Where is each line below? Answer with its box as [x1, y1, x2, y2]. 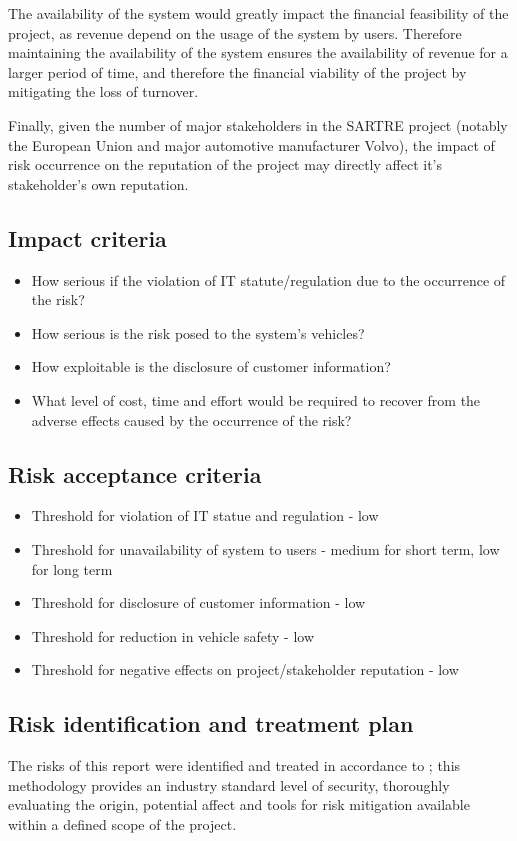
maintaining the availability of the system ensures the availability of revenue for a [8, 42, 508, 63]
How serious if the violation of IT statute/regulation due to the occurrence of [31, 269, 506, 290]
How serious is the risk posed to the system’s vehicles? [31, 322, 365, 343]
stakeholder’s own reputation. [8, 173, 189, 194]
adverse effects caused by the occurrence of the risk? [31, 409, 352, 430]
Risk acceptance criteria [8, 458, 262, 489]
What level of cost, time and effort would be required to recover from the [31, 389, 481, 410]
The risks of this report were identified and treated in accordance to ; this [8, 755, 461, 776]
